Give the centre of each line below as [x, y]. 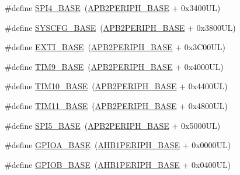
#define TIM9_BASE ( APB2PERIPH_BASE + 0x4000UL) [114, 66]
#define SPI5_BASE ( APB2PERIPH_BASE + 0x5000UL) [113, 125]
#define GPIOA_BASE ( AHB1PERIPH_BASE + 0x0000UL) [118, 145]
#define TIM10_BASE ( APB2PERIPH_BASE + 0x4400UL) [116, 86]
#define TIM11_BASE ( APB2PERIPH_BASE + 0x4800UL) [116, 105]
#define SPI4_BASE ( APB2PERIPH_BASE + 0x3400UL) [113, 8]
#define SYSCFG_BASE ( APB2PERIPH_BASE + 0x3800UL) [120, 27]
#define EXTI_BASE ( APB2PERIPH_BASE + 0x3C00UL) [115, 47]
